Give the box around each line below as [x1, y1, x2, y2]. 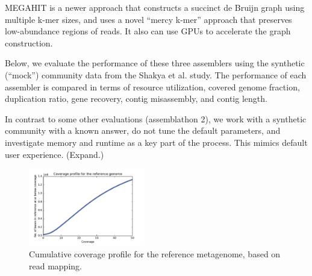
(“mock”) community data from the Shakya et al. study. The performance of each [5, 68, 307, 81]
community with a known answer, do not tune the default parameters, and [5, 124, 281, 137]
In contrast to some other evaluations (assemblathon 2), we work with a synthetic [5, 112, 307, 125]
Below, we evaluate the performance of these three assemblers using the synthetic [5, 57, 305, 69]
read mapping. [29, 259, 82, 272]
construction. [5, 36, 53, 49]
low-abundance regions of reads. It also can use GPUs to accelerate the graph [5, 25, 291, 37]
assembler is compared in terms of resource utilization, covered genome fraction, [5, 80, 300, 93]
